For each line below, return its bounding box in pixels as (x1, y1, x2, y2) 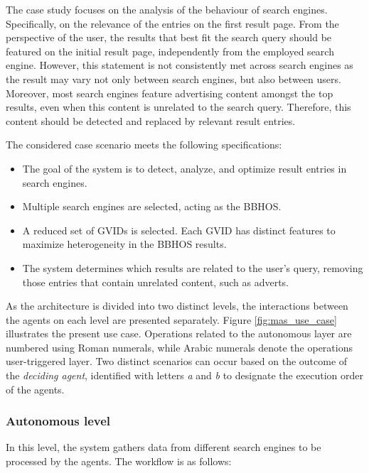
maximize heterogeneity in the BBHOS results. (22, 236, 227, 251)
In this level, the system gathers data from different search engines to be (6, 440, 321, 455)
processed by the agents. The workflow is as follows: (6, 454, 232, 469)
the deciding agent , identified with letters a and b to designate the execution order (6, 368, 363, 383)
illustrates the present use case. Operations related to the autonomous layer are (6, 326, 352, 341)
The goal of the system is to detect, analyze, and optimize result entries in (22, 161, 347, 175)
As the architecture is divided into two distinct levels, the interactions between (6, 298, 348, 313)
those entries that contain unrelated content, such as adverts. (22, 274, 289, 289)
